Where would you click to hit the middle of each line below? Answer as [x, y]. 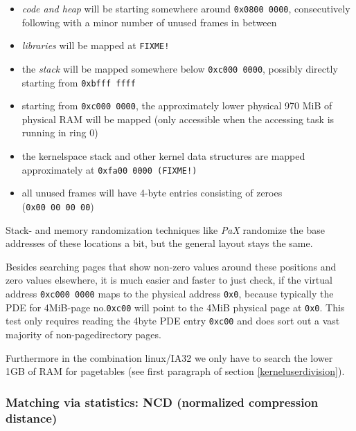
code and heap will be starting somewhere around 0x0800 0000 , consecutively [186, 8]
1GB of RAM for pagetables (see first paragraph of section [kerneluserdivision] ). [175, 371]
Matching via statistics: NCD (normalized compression [162, 402]
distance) [32, 418]
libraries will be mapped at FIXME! [96, 45]
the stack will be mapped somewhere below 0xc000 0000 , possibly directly [180, 68]
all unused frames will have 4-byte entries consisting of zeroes [152, 193]
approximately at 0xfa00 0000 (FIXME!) [109, 169]
